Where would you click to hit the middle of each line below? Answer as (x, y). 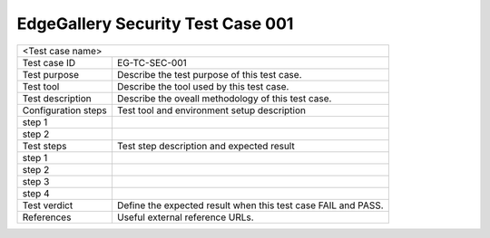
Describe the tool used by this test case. (203, 86)
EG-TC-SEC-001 (152, 62)
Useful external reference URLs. (185, 217)
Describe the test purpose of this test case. (209, 74)
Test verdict (48, 205)
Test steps (44, 146)
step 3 (36, 181)
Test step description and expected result (206, 146)
